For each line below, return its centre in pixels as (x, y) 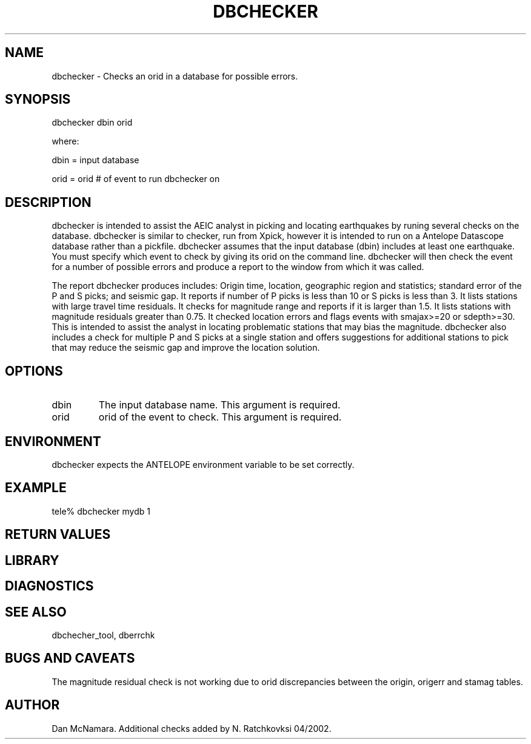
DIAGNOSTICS (49, 586)
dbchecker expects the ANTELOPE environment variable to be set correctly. (203, 464)
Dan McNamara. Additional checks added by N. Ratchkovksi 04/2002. (192, 728)
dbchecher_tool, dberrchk (103, 635)
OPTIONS (34, 371)
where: (65, 141)
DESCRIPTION (48, 202)
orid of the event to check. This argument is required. (220, 417)
